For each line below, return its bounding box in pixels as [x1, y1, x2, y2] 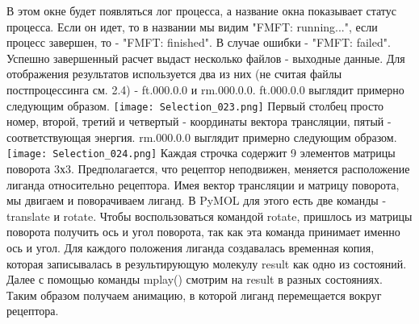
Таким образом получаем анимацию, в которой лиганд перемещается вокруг [6, 286, 382, 303]
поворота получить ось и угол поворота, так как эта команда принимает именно [6, 223, 400, 240]
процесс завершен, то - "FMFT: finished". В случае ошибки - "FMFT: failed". [6, 34, 391, 51]
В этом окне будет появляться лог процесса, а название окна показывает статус [6, 2, 396, 19]
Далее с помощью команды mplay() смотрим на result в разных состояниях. [6, 271, 383, 288]
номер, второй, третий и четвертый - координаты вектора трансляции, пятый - [6, 113, 392, 130]
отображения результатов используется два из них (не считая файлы [6, 65, 342, 82]
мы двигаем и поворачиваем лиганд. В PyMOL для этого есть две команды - [6, 192, 387, 209]
